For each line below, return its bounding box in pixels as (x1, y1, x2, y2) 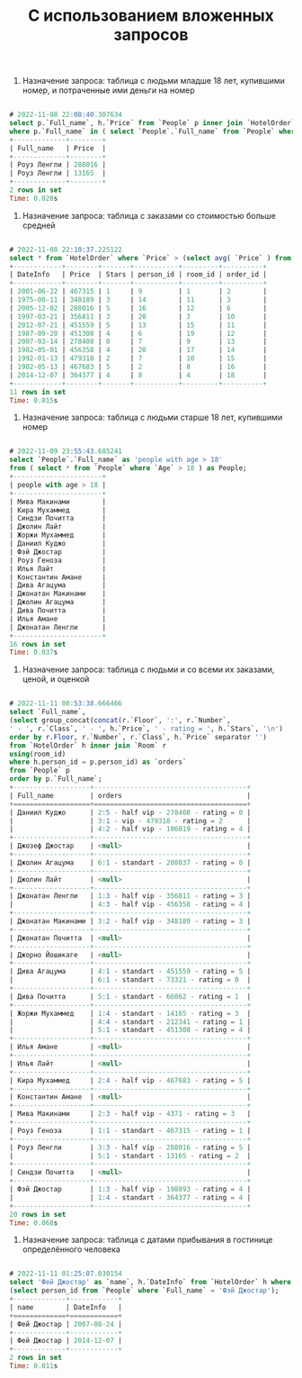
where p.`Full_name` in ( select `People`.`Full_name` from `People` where (9, 127, 299, 136)
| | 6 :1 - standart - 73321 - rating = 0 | (9, 975, 252, 984)
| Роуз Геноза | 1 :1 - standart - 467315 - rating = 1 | (9, 1126, 252, 1135)
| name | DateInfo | (9, 1302, 123, 1311)
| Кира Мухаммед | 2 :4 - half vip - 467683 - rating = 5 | (9, 1075, 252, 1085)
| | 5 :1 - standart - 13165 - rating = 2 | (9, 1151, 252, 1160)
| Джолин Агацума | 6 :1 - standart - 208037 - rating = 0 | (9, 857, 252, 867)
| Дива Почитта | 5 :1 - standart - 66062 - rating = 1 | (9, 992, 252, 1001)
